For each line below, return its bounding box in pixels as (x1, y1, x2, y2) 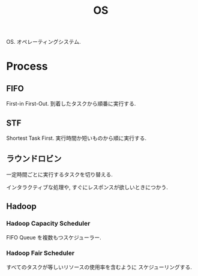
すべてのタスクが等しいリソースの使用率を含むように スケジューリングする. (6, 263, 192, 271)
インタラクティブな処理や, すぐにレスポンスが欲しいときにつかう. (6, 184, 168, 191)
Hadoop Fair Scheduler (6, 249, 75, 257)
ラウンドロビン (6, 154, 62, 164)
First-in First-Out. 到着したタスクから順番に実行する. (6, 100, 136, 107)
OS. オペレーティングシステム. (6, 38, 81, 46)
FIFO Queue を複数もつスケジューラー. (6, 233, 101, 241)
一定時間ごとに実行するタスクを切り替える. (6, 170, 113, 178)
